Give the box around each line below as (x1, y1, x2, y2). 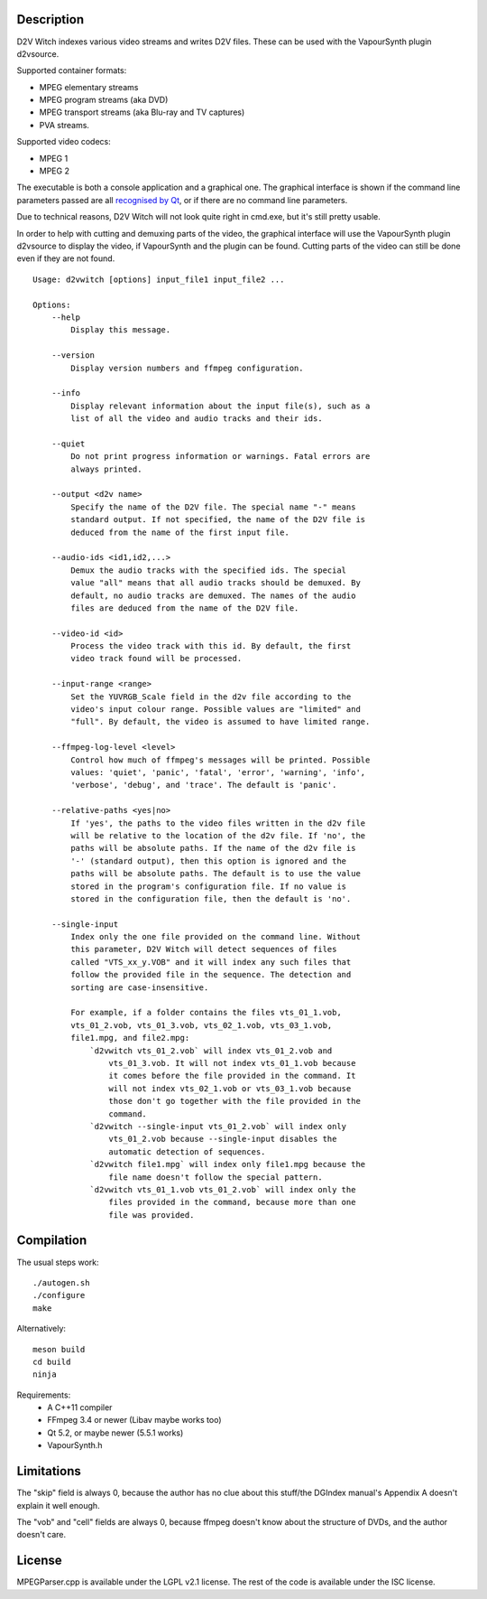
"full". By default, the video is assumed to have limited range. (70, 716, 371, 727)
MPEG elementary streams (39, 81, 139, 92)
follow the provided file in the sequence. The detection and (70, 969, 352, 980)
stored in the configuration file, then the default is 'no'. (70, 893, 352, 903)
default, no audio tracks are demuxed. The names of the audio (70, 590, 356, 601)
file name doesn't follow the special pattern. (108, 1172, 324, 1183)
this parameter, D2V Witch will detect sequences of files (70, 944, 337, 955)
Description (16, 12, 85, 27)
